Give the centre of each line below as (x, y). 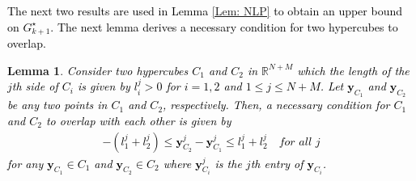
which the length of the (353, 70)
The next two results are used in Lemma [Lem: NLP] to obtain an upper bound (205, 11)
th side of (35, 86)
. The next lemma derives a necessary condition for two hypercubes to (224, 26)
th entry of (277, 163)
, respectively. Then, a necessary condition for (276, 105)
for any (25, 163)
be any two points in (57, 105)
